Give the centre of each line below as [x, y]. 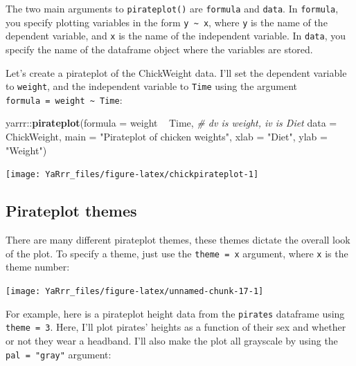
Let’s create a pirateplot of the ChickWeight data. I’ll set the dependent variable [176, 72]
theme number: [38, 267]
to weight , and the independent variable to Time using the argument [152, 86]
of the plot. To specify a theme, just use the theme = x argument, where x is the [177, 253]
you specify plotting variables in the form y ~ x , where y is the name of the [167, 22]
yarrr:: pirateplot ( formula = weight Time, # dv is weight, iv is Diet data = [171, 123]
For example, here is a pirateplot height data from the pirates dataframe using [175, 313]
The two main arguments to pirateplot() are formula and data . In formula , [172, 8]
